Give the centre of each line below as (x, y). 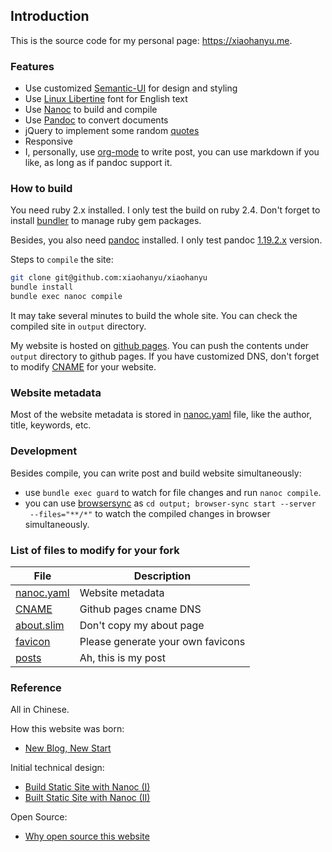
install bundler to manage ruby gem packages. (106, 221)
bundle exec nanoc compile (66, 297)
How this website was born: (67, 729)
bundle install (42, 287)
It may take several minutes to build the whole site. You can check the (154, 316)
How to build (41, 189)
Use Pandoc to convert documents (96, 120)
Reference (36, 687)
